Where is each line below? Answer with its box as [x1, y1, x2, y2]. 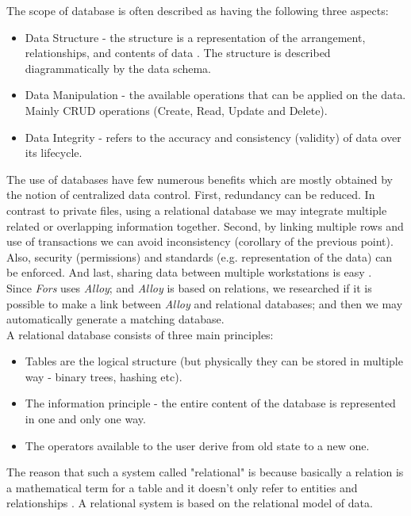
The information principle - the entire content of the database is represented [25, 395, 396, 411]
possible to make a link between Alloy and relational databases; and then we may [6, 295, 403, 312]
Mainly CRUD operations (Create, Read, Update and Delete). [25, 101, 328, 118]
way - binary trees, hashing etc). [25, 368, 182, 384]
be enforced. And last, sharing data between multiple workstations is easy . [6, 264, 372, 281]
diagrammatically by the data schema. [25, 59, 212, 76]
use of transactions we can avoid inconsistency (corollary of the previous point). [6, 233, 394, 250]
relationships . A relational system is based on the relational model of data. [6, 495, 373, 511]
